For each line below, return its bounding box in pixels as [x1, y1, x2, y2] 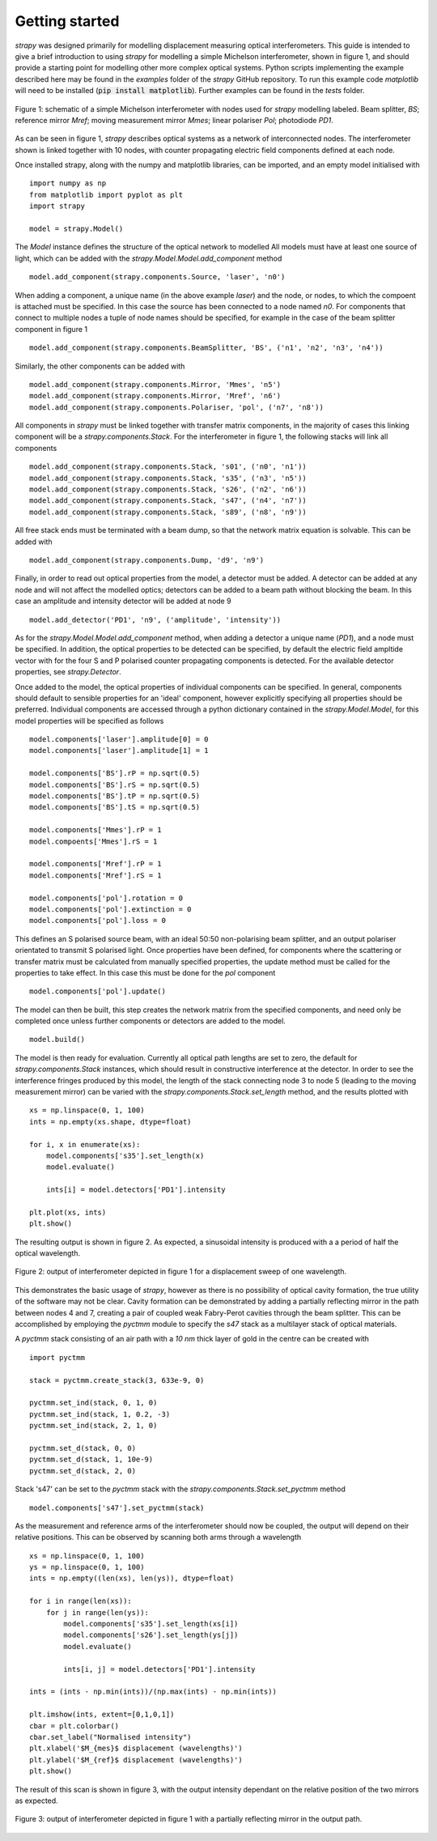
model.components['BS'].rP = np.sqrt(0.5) [29, 769, 201, 778]
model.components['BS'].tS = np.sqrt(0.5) [29, 802, 201, 812]
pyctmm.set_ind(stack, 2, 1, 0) [29, 1421, 158, 1431]
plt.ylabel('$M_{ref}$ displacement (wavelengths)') [29, 1755, 243, 1764]
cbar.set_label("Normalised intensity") [29, 1733, 192, 1741]
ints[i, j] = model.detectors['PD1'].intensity [63, 1665, 256, 1673]
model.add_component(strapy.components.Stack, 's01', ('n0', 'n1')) [29, 462, 307, 471]
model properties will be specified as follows [15, 716, 164, 725]
